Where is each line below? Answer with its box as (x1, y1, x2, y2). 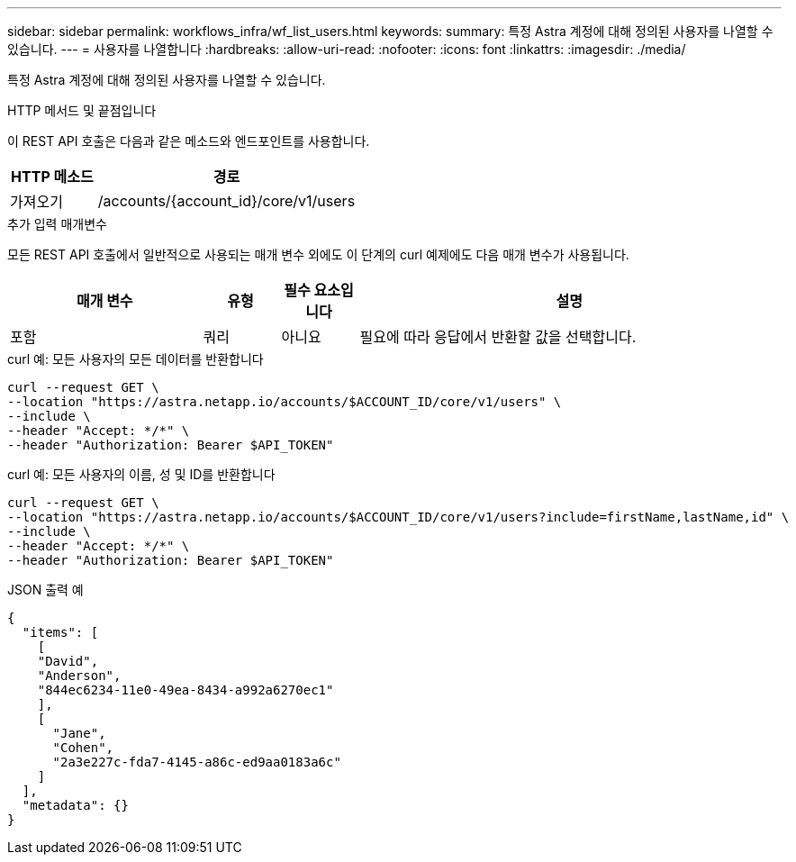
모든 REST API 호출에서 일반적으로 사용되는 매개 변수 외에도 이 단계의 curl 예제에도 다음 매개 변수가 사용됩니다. (7, 247, 629, 262)
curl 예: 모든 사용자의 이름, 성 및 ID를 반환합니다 (7, 467, 276, 482)
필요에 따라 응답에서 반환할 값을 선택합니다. (359, 328, 637, 346)
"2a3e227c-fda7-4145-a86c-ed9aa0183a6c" (52, 755, 341, 769)
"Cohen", (52, 740, 114, 755)
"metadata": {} (22, 798, 129, 812)
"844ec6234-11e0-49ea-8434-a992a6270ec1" (37, 683, 334, 697)
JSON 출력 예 (7, 582, 84, 597)
